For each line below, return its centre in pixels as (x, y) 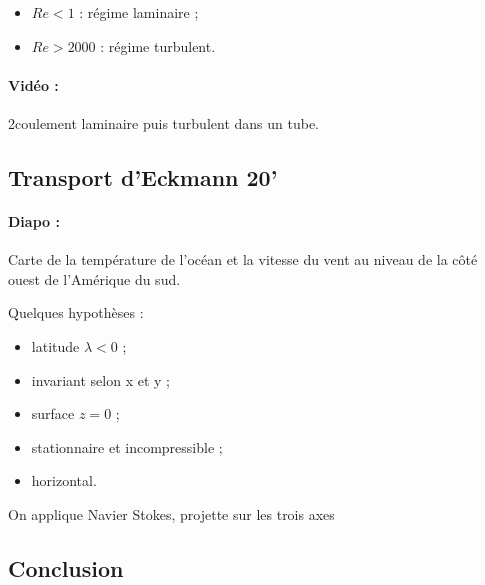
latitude (55, 345)
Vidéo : (33, 84)
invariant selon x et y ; (100, 379)
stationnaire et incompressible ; (127, 446)
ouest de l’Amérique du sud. (94, 278)
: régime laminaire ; (139, 12)
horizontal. (64, 480)
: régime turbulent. (158, 45)
